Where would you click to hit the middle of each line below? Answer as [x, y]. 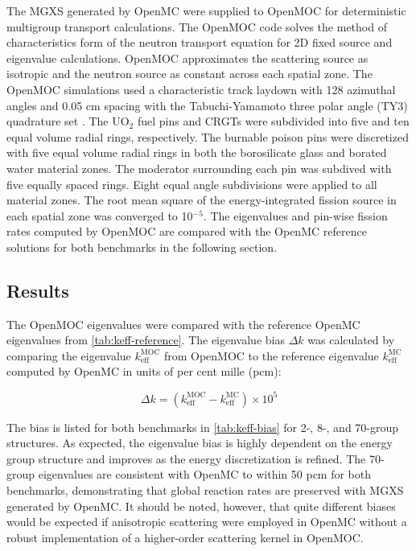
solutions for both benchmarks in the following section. [142, 247]
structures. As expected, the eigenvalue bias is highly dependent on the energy [200, 443]
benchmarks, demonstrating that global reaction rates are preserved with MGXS [205, 489]
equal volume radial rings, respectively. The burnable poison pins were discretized [208, 136]
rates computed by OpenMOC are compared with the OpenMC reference [187, 231]
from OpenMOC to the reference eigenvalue [271, 355]
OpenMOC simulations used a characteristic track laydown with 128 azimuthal [201, 89]
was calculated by [351, 340]
